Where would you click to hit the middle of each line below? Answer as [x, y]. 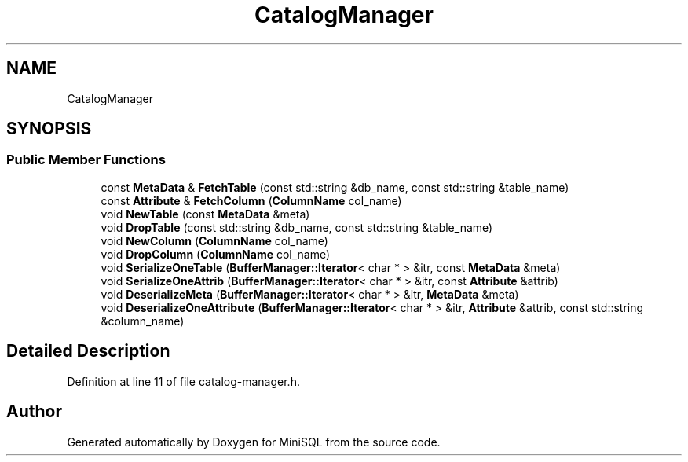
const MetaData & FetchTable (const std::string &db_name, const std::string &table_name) [335, 187]
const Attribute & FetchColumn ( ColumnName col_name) [251, 200]
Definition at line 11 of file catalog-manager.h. [183, 381]
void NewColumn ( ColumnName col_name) [214, 240]
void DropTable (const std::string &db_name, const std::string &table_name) [297, 227]
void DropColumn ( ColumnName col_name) [216, 254]
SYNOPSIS [49, 129]
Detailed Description [88, 351]
